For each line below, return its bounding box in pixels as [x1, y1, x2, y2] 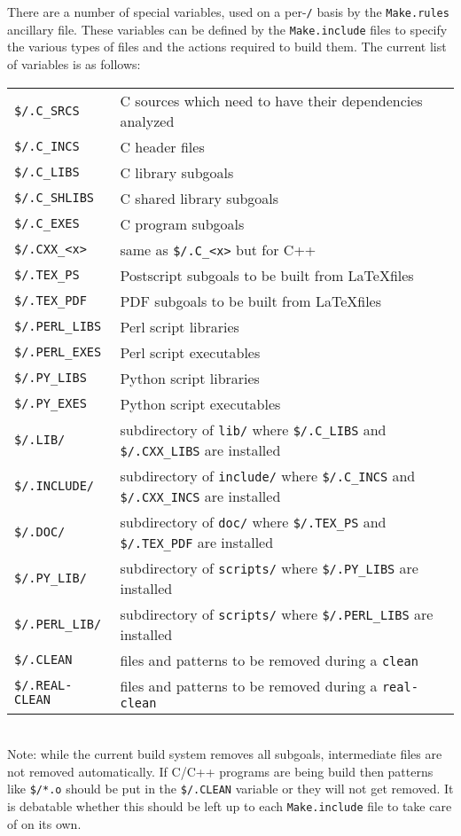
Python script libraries [120, 367, 260, 388]
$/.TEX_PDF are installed [120, 531, 274, 552]
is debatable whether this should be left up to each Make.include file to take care [7, 796, 452, 815]
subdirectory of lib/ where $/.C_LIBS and [120, 418, 387, 440]
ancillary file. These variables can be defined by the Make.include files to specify [7, 20, 448, 38]
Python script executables [120, 393, 281, 414]
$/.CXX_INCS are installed [120, 485, 281, 506]
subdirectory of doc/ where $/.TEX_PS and [120, 511, 387, 532]
